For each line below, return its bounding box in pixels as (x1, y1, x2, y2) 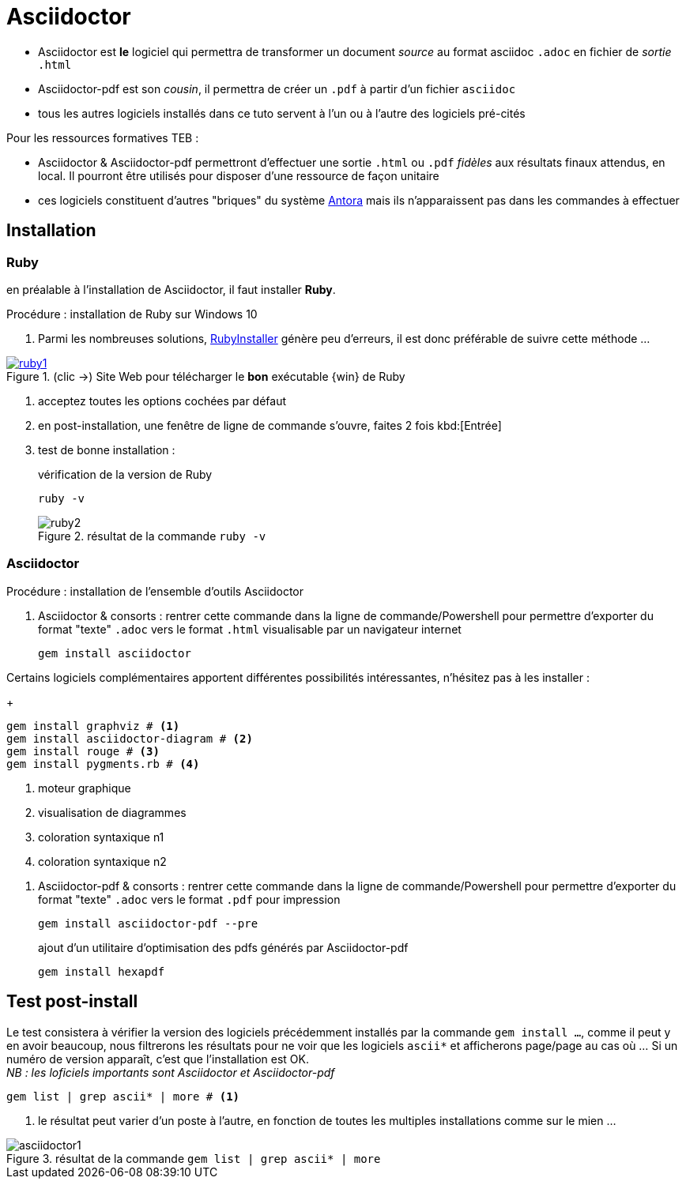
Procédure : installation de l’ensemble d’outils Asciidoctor (6, 584, 304, 598)
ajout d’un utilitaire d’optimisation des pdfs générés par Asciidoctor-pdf (38, 940, 409, 954)
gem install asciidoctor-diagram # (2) (6, 732, 253, 745)
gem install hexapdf (38, 965, 165, 978)
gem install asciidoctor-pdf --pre (38, 916, 258, 930)
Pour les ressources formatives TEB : (6, 130, 199, 145)
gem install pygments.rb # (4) (6, 757, 200, 770)
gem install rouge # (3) (6, 744, 160, 758)
